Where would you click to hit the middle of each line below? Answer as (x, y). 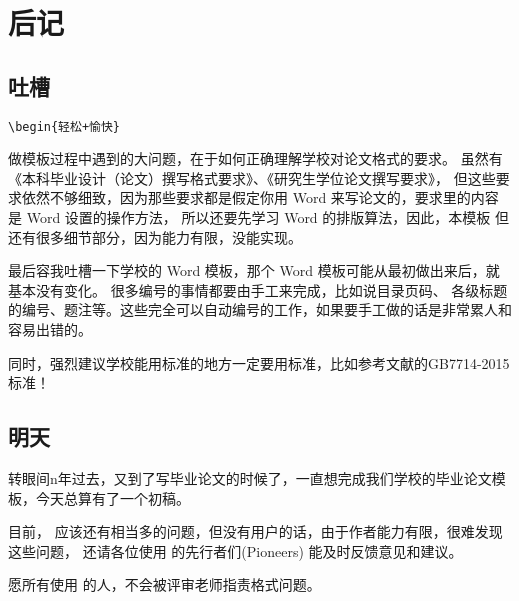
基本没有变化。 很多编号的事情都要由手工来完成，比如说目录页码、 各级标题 (258, 289)
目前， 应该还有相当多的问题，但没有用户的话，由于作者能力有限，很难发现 (255, 531)
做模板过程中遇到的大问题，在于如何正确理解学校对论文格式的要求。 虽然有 (255, 158)
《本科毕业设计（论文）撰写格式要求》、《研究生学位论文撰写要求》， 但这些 (252, 177)
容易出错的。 (50, 328)
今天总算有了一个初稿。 (112, 497)
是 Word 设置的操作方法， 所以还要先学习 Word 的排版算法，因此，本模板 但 (258, 217)
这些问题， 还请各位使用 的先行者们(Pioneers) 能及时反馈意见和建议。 (235, 550)
